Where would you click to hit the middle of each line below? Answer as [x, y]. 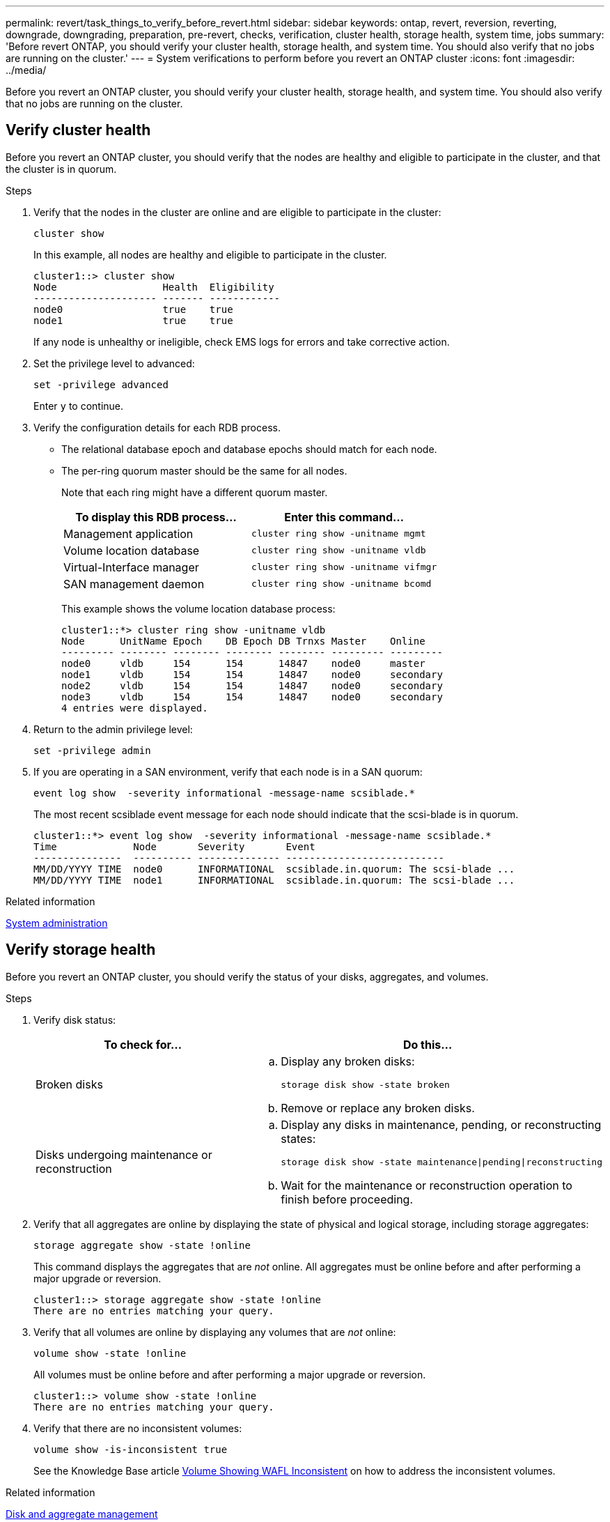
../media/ [26, 70]
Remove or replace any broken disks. [378, 1108]
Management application [128, 533]
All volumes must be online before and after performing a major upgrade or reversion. [230, 1374]
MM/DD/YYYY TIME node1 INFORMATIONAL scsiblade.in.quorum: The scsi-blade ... [274, 880]
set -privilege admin [92, 750]
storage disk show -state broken [365, 1084]
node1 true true [133, 320]
